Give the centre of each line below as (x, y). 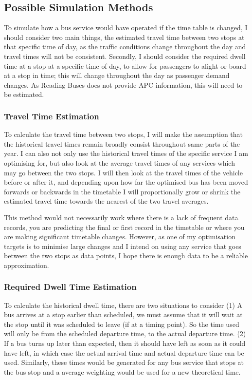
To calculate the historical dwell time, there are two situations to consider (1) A (123, 305)
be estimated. (24, 94)
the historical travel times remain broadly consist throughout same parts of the (122, 143)
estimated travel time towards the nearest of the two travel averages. (106, 201)
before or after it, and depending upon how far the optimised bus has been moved (126, 182)
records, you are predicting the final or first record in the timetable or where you (124, 227)
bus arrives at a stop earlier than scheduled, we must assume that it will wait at (123, 314)
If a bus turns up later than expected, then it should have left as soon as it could (125, 343)
